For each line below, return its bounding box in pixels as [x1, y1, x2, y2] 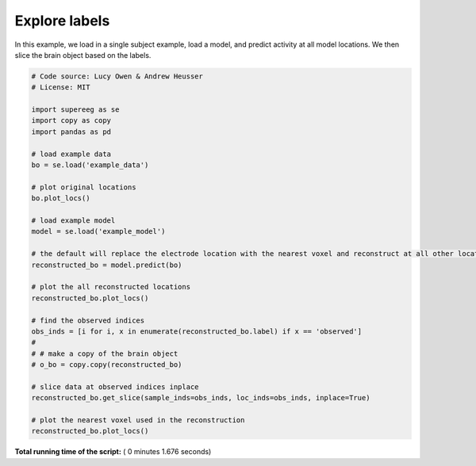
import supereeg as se [31, 105, 120, 114]
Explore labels [14, 12, 110, 29]
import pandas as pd [31, 127, 111, 136]
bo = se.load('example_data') [31, 161, 149, 170]
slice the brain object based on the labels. [14, 50, 152, 59]
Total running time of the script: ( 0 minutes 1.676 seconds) [14, 447, 212, 456]
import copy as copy [31, 116, 111, 125]
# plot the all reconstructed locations [31, 282, 190, 292]
